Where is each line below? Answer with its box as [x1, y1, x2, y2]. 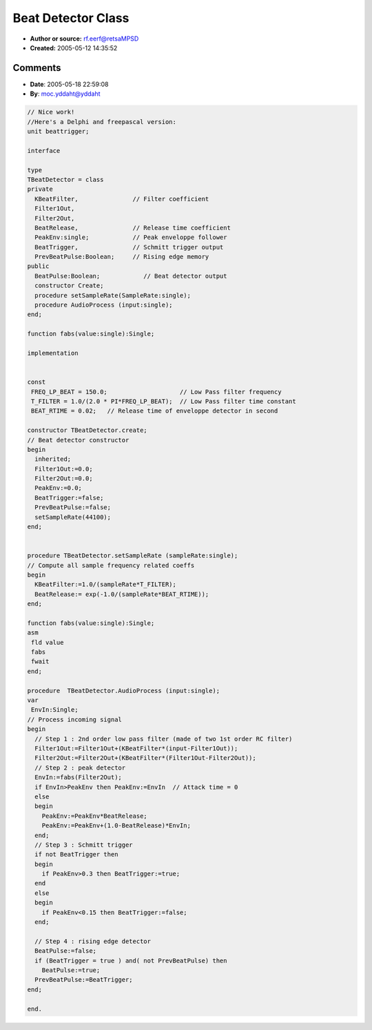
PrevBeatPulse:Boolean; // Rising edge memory [34, 253, 209, 261]
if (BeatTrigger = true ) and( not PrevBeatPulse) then [34, 956, 227, 965]
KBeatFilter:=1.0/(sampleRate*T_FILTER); [34, 581, 177, 588]
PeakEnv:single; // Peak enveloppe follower [34, 234, 227, 241]
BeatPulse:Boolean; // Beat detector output [34, 272, 227, 280]
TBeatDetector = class [27, 176, 104, 183]
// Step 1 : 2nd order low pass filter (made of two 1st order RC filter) [34, 734, 293, 743]
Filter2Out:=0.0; [34, 475, 93, 482]
